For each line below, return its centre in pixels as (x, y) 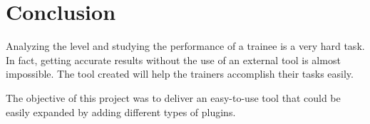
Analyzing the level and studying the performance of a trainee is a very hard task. (185, 46)
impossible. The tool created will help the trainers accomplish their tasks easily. (180, 74)
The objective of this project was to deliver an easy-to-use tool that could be (173, 97)
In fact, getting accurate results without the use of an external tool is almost (173, 60)
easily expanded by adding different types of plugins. (121, 112)
